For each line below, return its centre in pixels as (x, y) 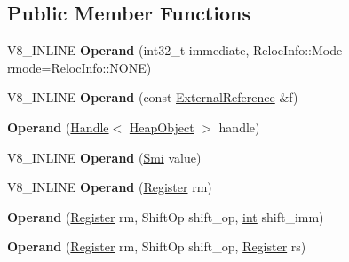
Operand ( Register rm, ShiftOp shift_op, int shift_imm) (166, 216)
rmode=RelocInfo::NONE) (79, 67)
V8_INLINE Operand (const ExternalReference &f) (153, 97)
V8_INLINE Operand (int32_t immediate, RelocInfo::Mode (175, 50)
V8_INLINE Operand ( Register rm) (110, 187)
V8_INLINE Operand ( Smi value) (104, 157)
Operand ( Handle (58, 127)
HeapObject (162, 127)
